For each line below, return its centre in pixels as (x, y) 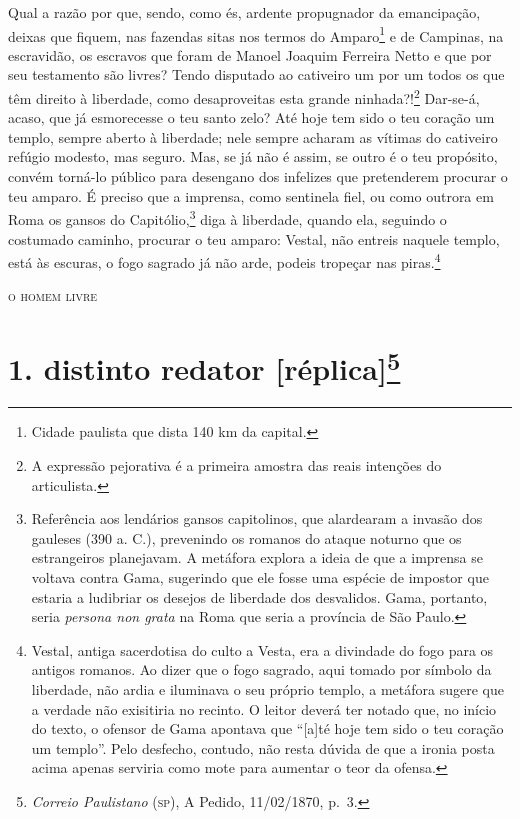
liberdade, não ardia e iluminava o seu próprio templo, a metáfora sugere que (267, 688)
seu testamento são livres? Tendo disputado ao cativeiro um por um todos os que (256, 74)
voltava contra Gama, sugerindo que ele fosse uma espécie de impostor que (260, 576)
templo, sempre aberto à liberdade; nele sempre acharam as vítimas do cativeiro (253, 136)
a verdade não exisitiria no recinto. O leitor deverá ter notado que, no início (264, 708)
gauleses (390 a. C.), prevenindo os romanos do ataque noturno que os (246, 537)
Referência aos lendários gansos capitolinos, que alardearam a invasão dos (257, 518)
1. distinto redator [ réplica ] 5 (204, 366)
